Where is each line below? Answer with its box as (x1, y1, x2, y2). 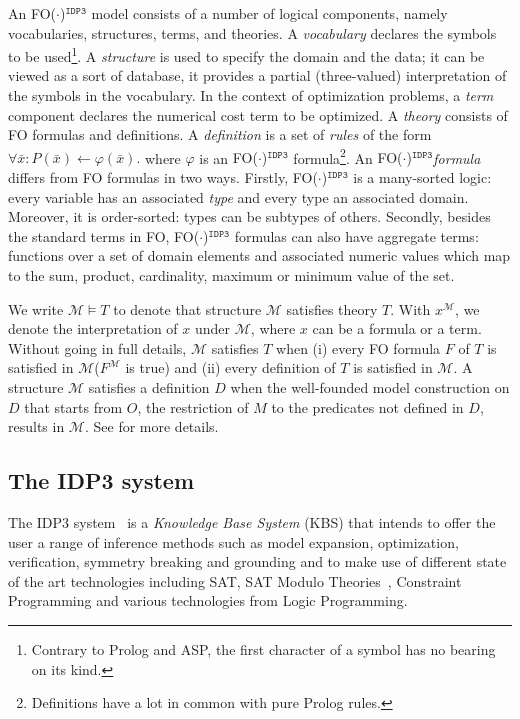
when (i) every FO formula (276, 337, 441, 358)
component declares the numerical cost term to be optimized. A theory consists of (8, 104, 508, 125)
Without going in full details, (8, 337, 187, 358)
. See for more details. (84, 416, 219, 437)
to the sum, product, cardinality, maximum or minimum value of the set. (8, 265, 455, 286)
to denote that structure (113, 298, 262, 319)
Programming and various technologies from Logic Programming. (8, 590, 408, 611)
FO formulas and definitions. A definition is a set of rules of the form (8, 124, 432, 145)
